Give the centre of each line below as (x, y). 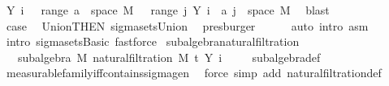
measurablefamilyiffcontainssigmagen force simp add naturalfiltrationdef (194, 73)
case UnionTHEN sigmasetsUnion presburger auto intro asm (187, 25)
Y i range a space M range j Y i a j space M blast (168, 10)
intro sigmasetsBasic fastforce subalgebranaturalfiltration (153, 41)
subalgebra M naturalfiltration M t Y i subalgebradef (169, 57)
